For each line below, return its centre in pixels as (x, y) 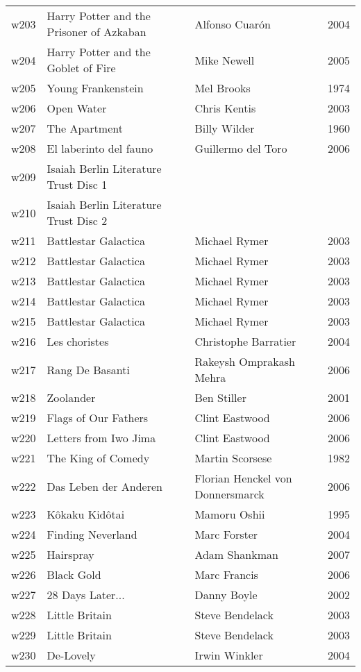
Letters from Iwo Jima (101, 438)
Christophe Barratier (245, 341)
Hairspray (70, 554)
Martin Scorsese (233, 458)
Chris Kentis (225, 108)
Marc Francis (226, 574)
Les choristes (78, 341)
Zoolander (71, 397)
